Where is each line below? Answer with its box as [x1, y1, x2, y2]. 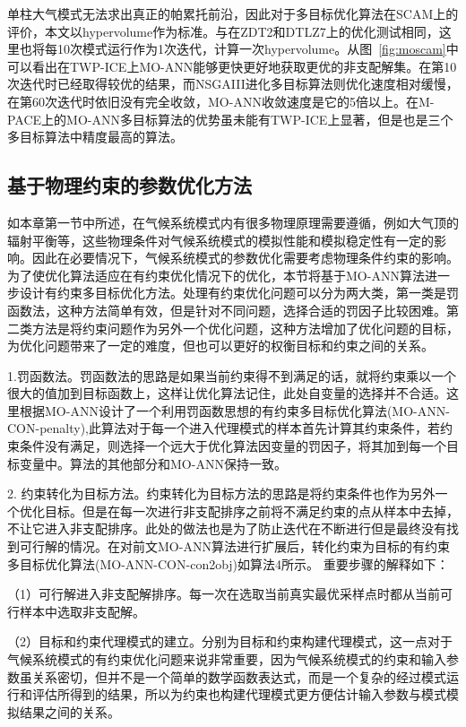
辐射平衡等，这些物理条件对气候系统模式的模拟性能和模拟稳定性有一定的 [7, 230, 434, 249]
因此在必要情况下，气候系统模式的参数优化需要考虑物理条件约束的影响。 [31, 248, 459, 267]
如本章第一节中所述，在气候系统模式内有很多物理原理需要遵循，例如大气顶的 [7, 212, 459, 231]
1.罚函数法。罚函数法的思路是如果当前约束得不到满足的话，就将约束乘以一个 [7, 366, 456, 385]
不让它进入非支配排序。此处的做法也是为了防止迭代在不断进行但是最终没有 [7, 519, 446, 538]
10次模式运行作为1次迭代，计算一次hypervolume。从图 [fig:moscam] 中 [56, 39, 459, 58]
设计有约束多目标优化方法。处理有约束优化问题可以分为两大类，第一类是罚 [19, 283, 459, 302]
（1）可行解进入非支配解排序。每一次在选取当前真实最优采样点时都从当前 [7, 584, 440, 603]
